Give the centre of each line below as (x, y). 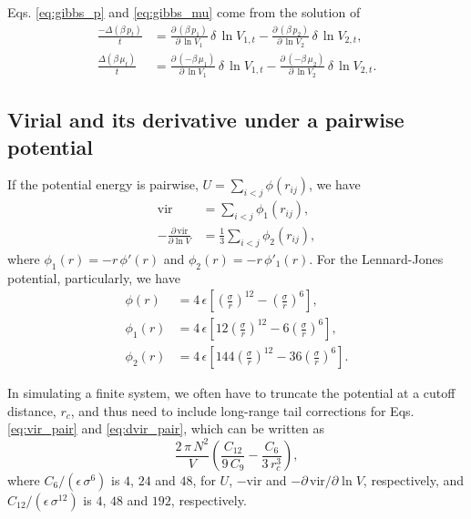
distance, (32, 410)
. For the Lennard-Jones (376, 258)
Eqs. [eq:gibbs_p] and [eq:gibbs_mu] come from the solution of (184, 12)
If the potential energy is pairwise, (103, 184)
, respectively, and (414, 480)
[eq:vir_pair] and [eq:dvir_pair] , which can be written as (166, 428)
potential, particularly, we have (94, 277)
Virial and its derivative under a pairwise (206, 120)
